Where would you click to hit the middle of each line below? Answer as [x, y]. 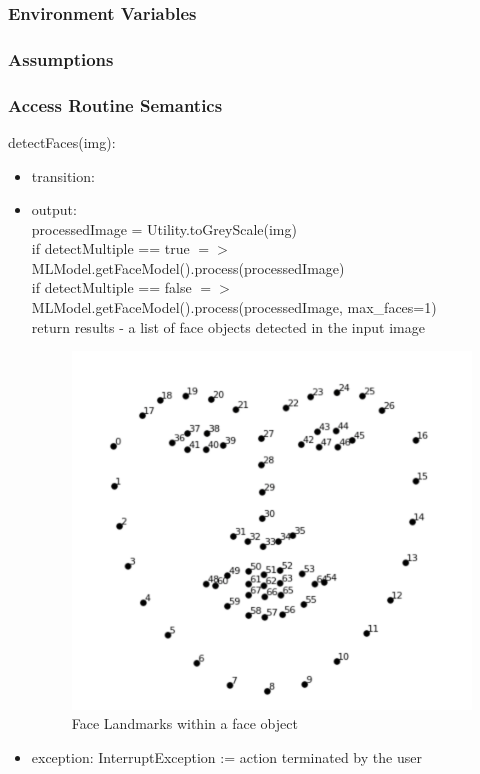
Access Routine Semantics [115, 104]
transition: [63, 175]
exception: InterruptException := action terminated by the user [226, 757]
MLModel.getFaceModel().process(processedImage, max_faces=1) [234, 307]
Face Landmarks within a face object [184, 723]
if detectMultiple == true [110, 248]
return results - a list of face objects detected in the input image [228, 326]
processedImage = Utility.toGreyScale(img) [164, 228]
